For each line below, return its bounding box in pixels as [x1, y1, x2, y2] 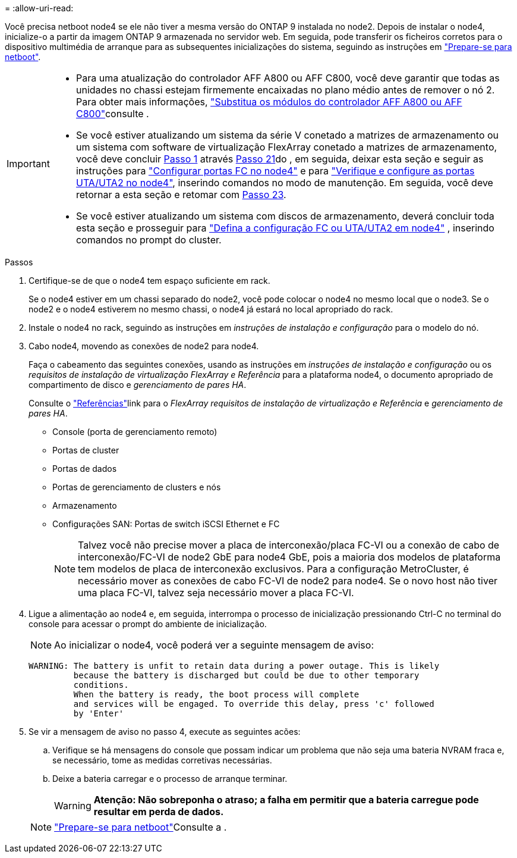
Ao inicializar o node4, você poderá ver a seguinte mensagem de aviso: [54, 639, 374, 651]
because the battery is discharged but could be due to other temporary [73, 671, 420, 680]
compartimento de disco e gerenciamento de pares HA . [29, 380, 247, 390]
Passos [5, 257, 33, 267]
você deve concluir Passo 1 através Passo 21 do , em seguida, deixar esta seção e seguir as [75, 153, 484, 165]
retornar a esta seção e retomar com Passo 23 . [75, 189, 286, 201]
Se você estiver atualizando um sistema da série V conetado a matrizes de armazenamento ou [75, 129, 499, 141]
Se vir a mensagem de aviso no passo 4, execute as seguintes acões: [29, 727, 301, 737]
